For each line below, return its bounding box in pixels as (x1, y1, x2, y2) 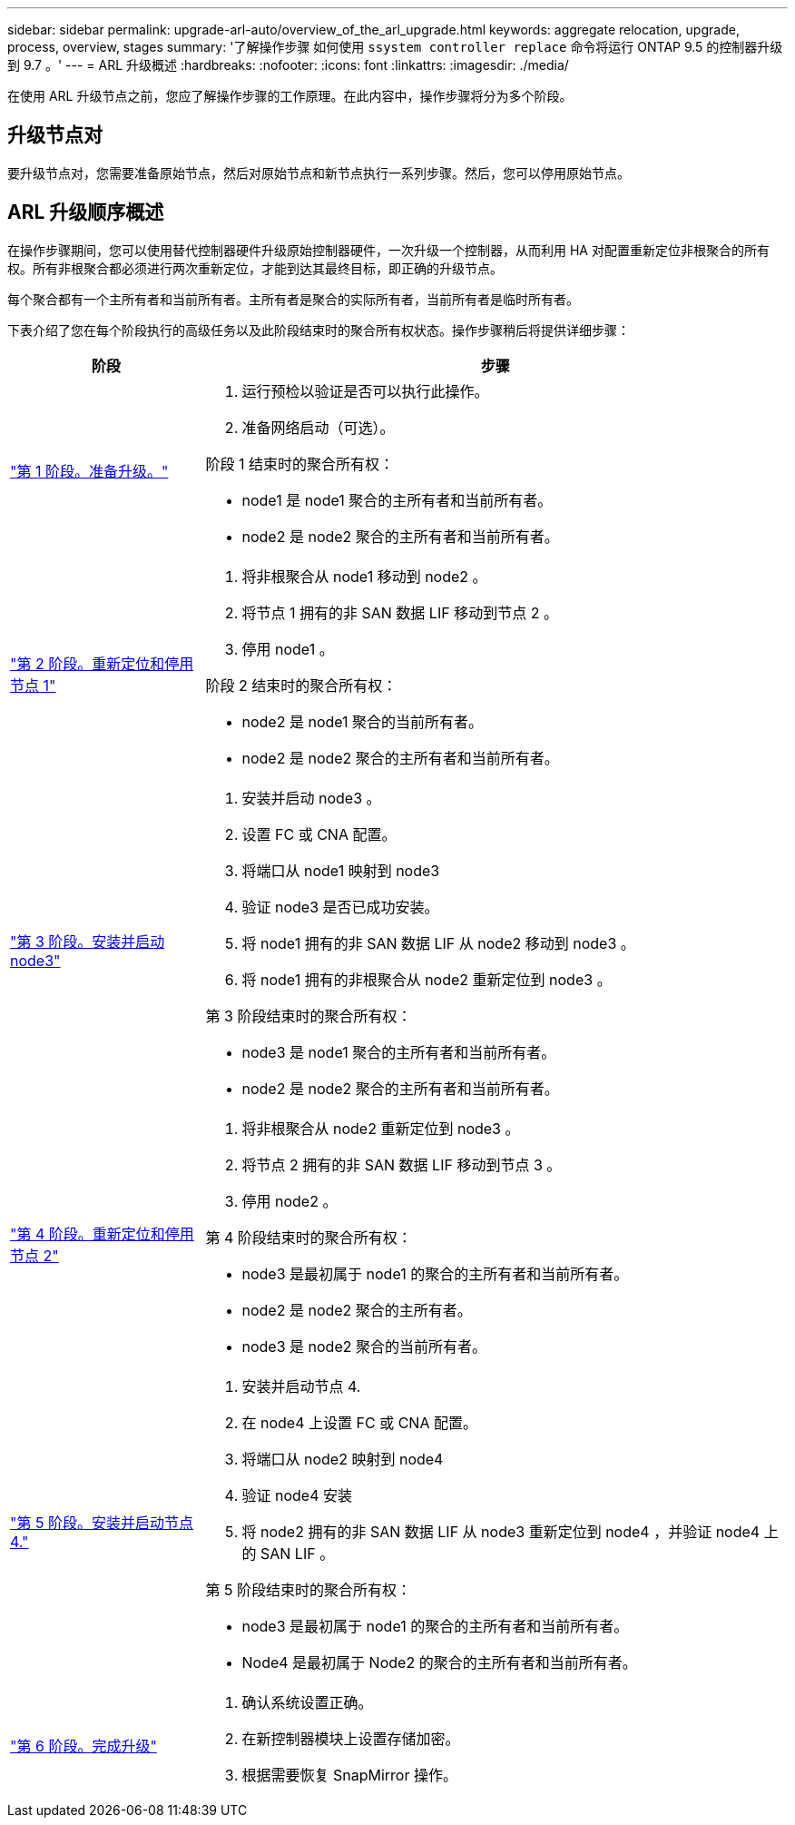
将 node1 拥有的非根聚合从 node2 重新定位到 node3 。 (241, 970, 612, 989)
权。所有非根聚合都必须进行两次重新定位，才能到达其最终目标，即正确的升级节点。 (7, 260, 503, 276)
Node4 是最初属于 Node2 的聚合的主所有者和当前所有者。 (241, 1652, 637, 1672)
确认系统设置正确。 (241, 1692, 373, 1712)
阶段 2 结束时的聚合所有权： (205, 676, 397, 695)
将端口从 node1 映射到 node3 (241, 861, 440, 880)
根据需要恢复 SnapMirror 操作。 (241, 1765, 457, 1784)
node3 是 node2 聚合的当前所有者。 (241, 1337, 486, 1356)
